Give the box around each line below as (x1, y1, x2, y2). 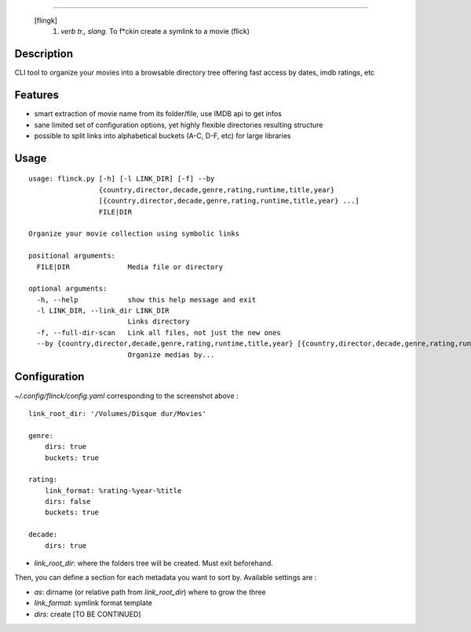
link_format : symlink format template (34, 598, 153, 608)
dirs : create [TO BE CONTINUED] (34, 609, 141, 619)
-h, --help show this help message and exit (36, 295, 257, 304)
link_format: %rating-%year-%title (44, 486, 182, 495)
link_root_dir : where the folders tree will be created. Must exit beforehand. (34, 558, 274, 568)
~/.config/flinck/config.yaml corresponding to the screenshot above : (14, 391, 239, 400)
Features (14, 89, 59, 102)
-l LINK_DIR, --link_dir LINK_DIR (36, 306, 170, 316)
